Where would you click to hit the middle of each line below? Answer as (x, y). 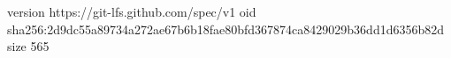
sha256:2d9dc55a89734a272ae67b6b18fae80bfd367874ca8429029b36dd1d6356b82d (226, 29)
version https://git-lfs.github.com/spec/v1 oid (132, 11)
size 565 (28, 46)
